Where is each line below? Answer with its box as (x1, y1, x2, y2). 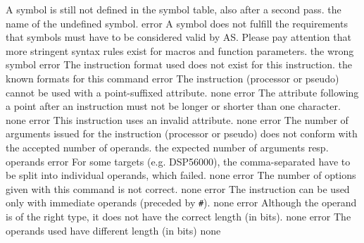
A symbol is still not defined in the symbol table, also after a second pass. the (6, 2, 341, 16)
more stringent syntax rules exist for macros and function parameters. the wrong (6, 43, 354, 58)
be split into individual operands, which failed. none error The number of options (6, 168, 356, 182)
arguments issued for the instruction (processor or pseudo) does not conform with (6, 126, 358, 141)
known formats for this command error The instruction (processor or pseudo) (6, 70, 339, 85)
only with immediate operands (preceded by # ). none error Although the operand (6, 195, 357, 210)
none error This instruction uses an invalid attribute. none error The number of (6, 112, 349, 127)
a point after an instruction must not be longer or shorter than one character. (6, 99, 341, 113)
